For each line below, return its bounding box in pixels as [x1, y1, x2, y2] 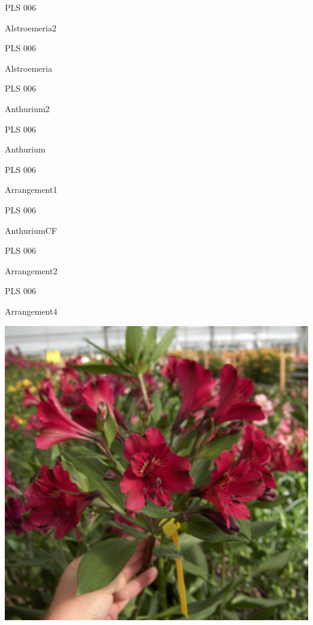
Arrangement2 [5, 264, 58, 277]
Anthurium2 [5, 102, 50, 115]
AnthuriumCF [5, 224, 57, 236]
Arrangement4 [5, 304, 58, 317]
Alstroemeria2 [5, 21, 57, 34]
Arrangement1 [5, 183, 58, 196]
